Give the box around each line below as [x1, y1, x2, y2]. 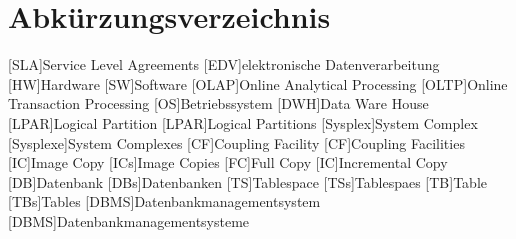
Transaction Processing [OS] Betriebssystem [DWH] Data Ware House [8, 93, 429, 114]
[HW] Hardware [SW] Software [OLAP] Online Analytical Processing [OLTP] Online [8, 73, 508, 94]
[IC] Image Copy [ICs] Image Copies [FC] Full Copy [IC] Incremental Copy [8, 152, 448, 173]
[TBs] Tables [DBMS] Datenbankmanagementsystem [8, 191, 321, 212]
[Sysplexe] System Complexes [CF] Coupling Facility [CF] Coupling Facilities [8, 132, 465, 153]
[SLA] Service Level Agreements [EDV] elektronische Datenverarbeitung [8, 54, 440, 75]
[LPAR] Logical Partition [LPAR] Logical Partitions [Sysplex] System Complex [8, 112, 478, 133]
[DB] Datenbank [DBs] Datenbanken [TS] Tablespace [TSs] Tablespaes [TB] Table [8, 171, 487, 192]
